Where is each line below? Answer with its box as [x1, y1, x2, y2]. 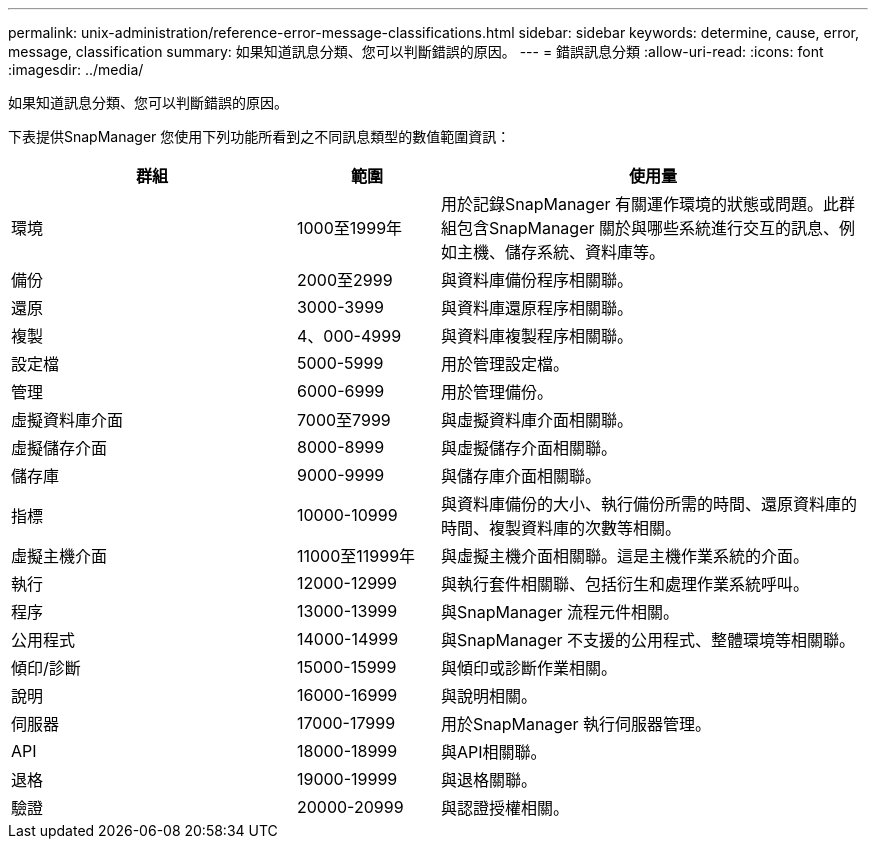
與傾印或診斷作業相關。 [440, 658, 617, 678]
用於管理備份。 [440, 382, 553, 402]
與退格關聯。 [440, 770, 537, 790]
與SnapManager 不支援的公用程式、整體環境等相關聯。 [440, 630, 856, 650]
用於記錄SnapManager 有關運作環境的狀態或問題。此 [440, 194, 840, 214]
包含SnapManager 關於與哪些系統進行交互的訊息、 [456, 218, 840, 238]
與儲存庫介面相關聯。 [440, 466, 601, 486]
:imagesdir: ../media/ [8, 61, 144, 78]
